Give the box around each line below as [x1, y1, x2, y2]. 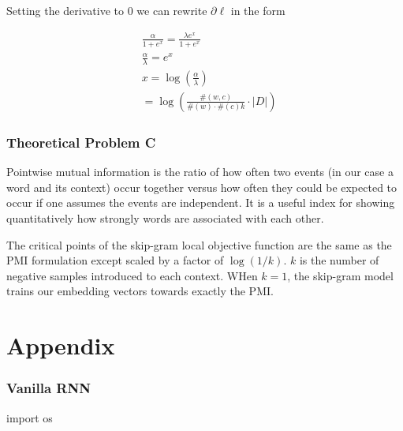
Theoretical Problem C [6, 132, 156, 152]
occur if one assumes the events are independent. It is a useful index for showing [6, 194, 395, 211]
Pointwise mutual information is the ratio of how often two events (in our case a [6, 163, 394, 180]
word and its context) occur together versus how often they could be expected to [6, 178, 397, 195]
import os [6, 409, 53, 425]
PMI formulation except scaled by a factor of [6, 252, 224, 268]
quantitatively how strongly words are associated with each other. [6, 209, 324, 226]
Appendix [6, 329, 115, 362]
